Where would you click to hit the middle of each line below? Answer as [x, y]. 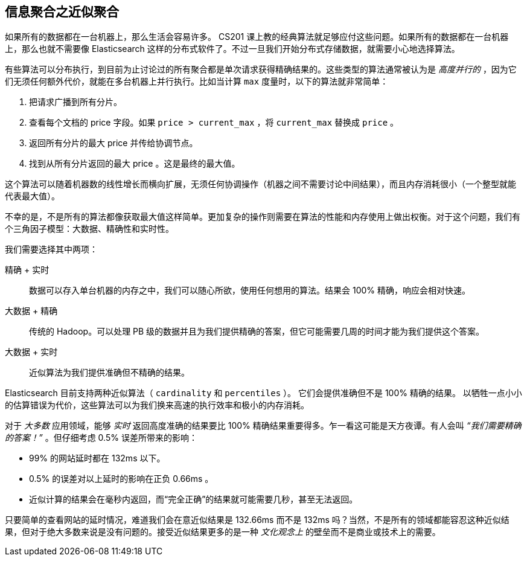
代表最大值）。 [32, 196]
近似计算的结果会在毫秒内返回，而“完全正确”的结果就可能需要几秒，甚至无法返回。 [193, 499]
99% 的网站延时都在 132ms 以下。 [97, 458]
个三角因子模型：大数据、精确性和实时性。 [89, 229]
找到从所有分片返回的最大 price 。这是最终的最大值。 [135, 164]
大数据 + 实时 [31, 352]
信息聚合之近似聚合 [62, 12]
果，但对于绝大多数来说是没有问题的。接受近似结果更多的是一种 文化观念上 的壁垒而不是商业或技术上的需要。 [223, 532]
